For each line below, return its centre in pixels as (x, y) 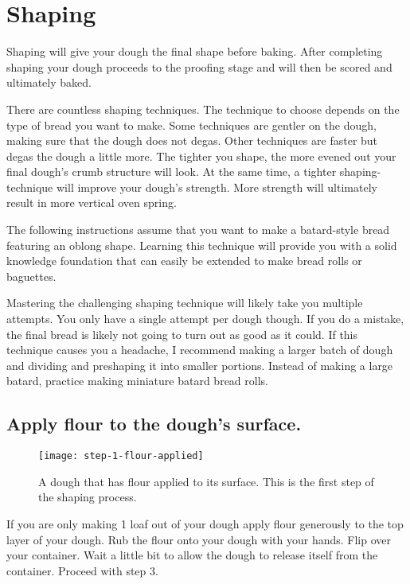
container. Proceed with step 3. (82, 570)
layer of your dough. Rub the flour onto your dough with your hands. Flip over (199, 539)
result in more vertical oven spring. (92, 202)
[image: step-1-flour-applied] (121, 456)
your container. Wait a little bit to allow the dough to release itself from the (192, 555)
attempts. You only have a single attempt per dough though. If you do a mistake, (205, 319)
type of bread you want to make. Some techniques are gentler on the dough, (191, 125)
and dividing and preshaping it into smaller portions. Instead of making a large (200, 365)
